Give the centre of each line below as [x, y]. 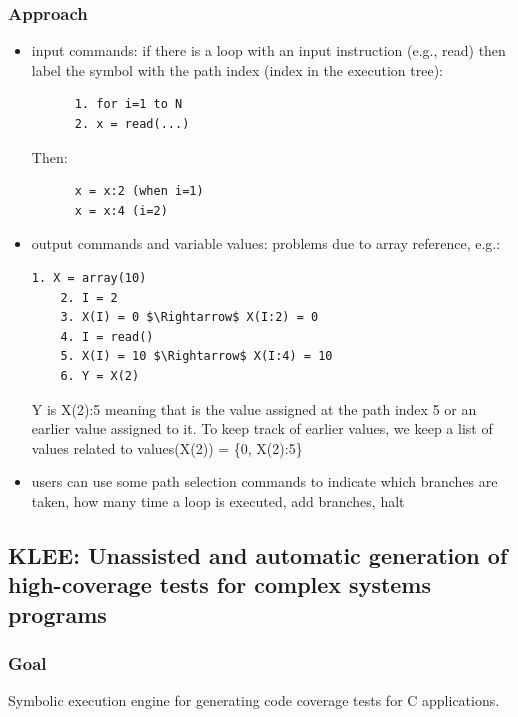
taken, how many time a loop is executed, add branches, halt [218, 500]
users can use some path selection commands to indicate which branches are [264, 481]
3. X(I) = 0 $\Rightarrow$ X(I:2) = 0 [189, 317]
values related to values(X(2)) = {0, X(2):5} [167, 447]
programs [57, 613]
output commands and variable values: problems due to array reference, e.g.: [266, 243]
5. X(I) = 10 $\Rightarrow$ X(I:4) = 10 [196, 356]
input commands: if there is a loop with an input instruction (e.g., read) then [268, 50]
